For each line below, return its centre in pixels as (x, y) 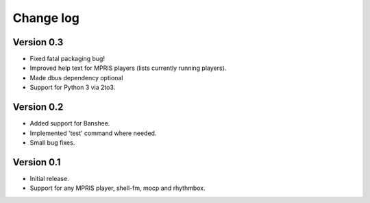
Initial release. (49, 178)
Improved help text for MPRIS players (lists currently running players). (128, 68)
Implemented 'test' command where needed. (93, 133)
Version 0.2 (38, 107)
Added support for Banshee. (70, 123)
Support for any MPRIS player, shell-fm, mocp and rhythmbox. (118, 188)
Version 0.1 (37, 162)
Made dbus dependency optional (76, 77)
